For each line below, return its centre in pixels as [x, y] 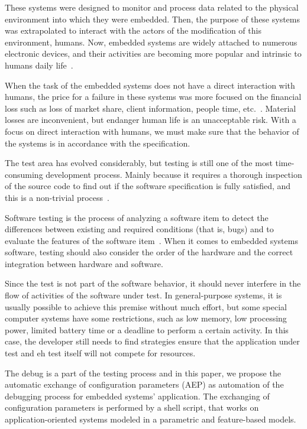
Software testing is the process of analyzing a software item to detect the [137, 217]
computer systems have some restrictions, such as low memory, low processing [146, 318]
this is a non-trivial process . [57, 197]
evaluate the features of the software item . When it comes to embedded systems [151, 240]
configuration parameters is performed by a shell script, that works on [132, 407]
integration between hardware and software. [84, 263]
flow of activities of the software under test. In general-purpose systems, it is [143, 295]
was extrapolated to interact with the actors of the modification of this [133, 30]
